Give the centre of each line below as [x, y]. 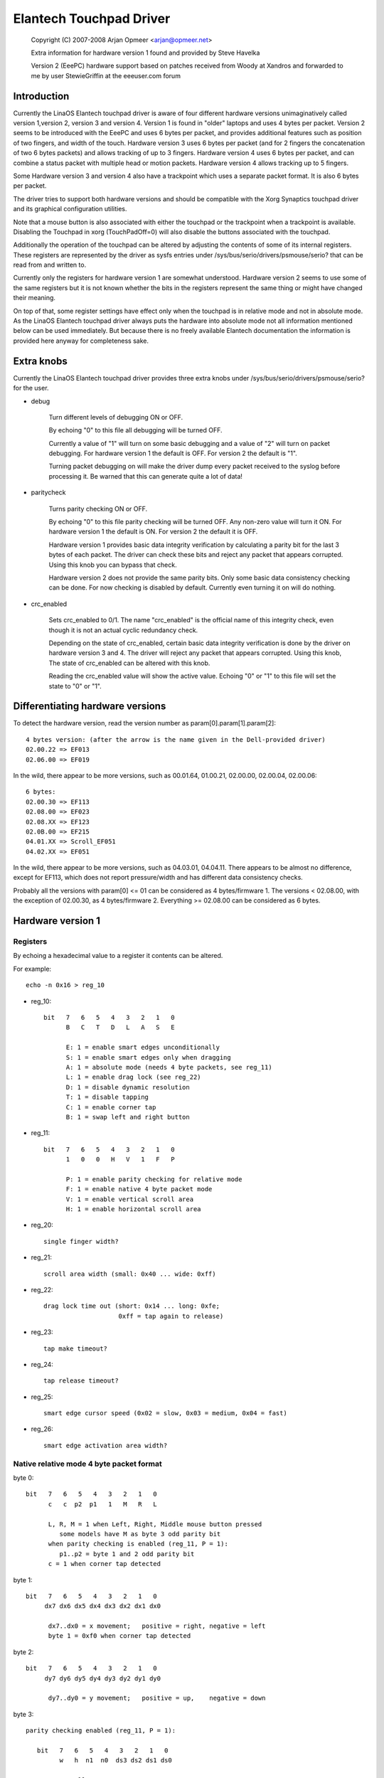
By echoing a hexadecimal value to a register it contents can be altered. [118, 956]
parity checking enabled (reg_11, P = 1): [101, 1731]
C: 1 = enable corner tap [111, 1107]
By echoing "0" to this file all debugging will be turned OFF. [136, 430]
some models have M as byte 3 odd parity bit [140, 1534]
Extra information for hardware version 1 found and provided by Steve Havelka [145, 53]
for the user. [31, 388]
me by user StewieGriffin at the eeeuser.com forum [106, 75]
